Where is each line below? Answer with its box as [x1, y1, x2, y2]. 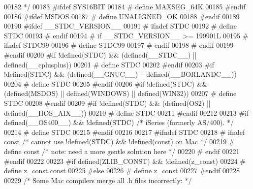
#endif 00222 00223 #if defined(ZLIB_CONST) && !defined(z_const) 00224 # [4, 156, 246, 166]
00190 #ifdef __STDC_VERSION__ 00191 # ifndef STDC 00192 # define [4, 21, 237, 31]
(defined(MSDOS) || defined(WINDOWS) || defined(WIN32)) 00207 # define [4, 88, 237, 98]
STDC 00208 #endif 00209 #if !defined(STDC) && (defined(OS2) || [4, 97, 211, 108]
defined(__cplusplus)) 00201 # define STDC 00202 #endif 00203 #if [4, 59, 214, 69]
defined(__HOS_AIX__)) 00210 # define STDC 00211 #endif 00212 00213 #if [4, 107, 249, 118]
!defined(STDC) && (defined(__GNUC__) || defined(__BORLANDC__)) [4, 69, 237, 79]
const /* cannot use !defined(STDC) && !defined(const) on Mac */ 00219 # [4, 136, 235, 147]
